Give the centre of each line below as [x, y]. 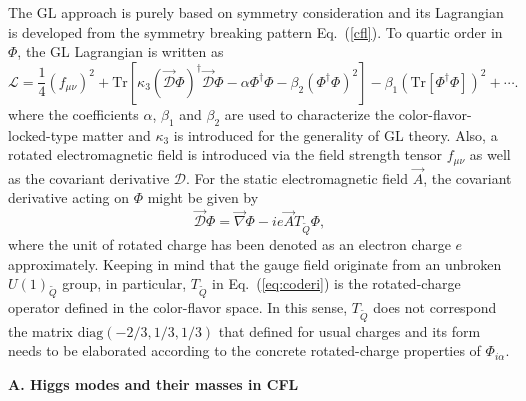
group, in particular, [124, 283]
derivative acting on [68, 197]
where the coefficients [73, 113]
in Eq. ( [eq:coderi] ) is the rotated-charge [336, 283]
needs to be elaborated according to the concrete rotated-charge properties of [244, 350]
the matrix [40, 330]
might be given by [203, 197]
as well [490, 154]
